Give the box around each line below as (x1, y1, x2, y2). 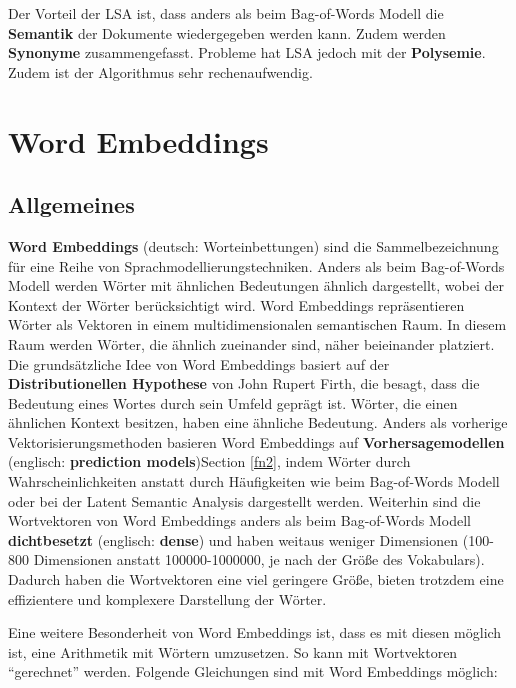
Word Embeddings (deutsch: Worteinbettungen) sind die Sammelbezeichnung (8, 235, 499, 256)
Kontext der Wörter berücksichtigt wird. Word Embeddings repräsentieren (8, 294, 465, 315)
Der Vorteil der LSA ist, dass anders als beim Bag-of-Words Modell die (8, 3, 444, 23)
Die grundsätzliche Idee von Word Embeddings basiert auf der (8, 353, 390, 374)
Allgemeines (8, 189, 135, 220)
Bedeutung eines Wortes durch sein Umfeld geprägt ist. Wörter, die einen (8, 392, 458, 413)
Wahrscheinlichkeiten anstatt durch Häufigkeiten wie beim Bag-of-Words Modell (8, 471, 500, 492)
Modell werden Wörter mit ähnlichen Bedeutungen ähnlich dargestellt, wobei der (8, 275, 504, 296)
